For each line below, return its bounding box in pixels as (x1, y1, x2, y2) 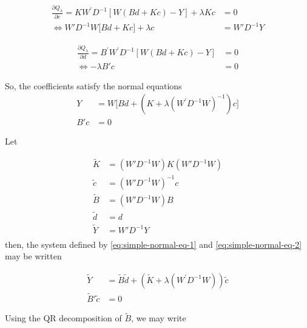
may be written (5, 250, 62, 262)
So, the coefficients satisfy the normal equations (5, 79, 182, 92)
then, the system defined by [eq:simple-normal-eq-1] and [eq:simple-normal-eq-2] (5, 237, 302, 250)
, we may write (131, 312, 186, 324)
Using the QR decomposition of (5, 312, 122, 324)
